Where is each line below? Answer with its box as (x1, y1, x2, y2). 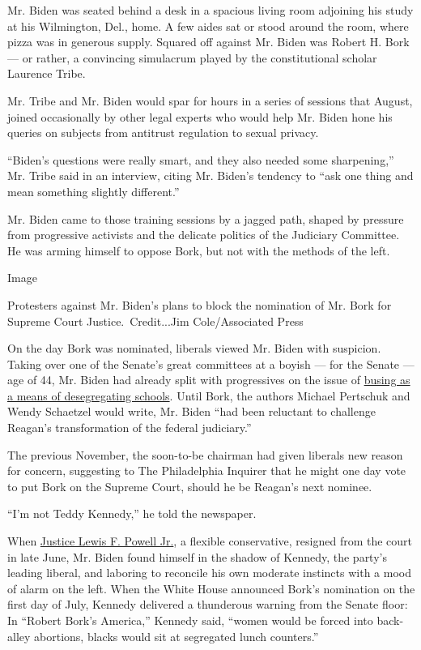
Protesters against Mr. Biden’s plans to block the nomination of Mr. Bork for (7, 296, 392, 313)
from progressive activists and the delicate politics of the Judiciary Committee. (7, 226, 400, 243)
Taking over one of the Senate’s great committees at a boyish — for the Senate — (7, 355, 415, 372)
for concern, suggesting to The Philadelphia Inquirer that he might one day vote (7, 462, 406, 479)
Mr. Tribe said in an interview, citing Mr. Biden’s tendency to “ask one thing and (7, 167, 414, 184)
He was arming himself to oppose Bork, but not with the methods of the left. (7, 242, 390, 259)
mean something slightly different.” (7, 182, 180, 199)
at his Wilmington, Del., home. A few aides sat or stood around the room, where (7, 17, 409, 34)
